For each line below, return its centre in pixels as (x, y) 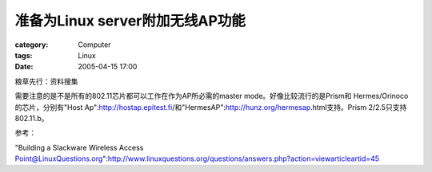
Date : (24, 67)
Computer (94, 45)
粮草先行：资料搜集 (46, 81)
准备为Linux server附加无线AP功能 (130, 21)
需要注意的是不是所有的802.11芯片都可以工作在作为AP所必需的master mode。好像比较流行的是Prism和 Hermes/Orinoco (212, 96)
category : (32, 45)
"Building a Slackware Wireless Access (79, 147)
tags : (24, 55)
